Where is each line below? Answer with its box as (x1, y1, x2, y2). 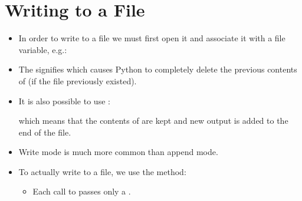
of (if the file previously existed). (18, 74, 137, 87)
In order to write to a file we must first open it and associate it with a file (18, 32, 285, 44)
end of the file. (18, 126, 71, 138)
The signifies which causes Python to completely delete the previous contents (18, 63, 297, 75)
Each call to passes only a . (32, 185, 131, 197)
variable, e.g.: (18, 43, 67, 55)
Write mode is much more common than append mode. (18, 146, 218, 158)
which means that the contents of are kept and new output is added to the (18, 114, 288, 127)
